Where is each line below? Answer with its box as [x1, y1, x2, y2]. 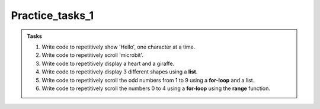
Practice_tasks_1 [11, 9, 94, 22]
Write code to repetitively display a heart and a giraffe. [41, 60, 175, 67]
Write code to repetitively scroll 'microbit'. [41, 52, 143, 59]
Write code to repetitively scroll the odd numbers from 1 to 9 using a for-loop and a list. [41, 76, 255, 84]
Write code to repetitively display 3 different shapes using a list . [41, 68, 198, 75]
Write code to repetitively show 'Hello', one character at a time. [41, 43, 196, 50]
